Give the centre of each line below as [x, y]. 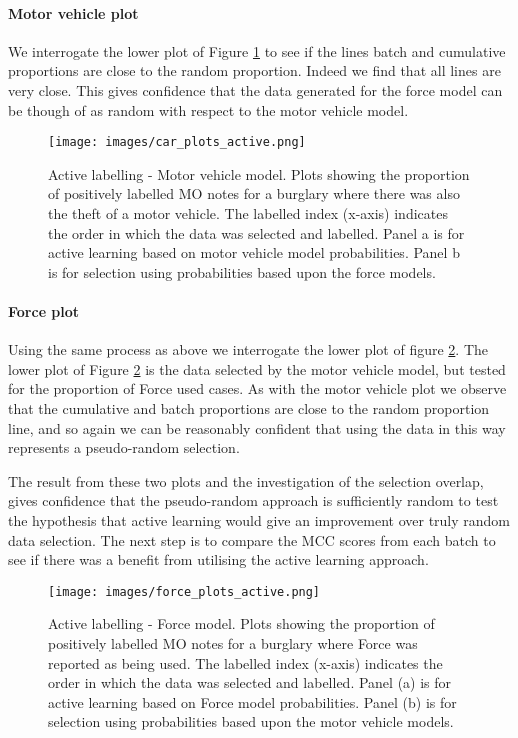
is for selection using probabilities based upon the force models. [242, 271]
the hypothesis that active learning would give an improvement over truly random [259, 519]
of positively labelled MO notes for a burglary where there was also [254, 193]
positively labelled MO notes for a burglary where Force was [233, 642]
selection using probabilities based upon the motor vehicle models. [251, 721]
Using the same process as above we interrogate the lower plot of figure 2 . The [248, 349]
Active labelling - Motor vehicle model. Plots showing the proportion [259, 173]
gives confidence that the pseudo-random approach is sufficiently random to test [253, 500]
